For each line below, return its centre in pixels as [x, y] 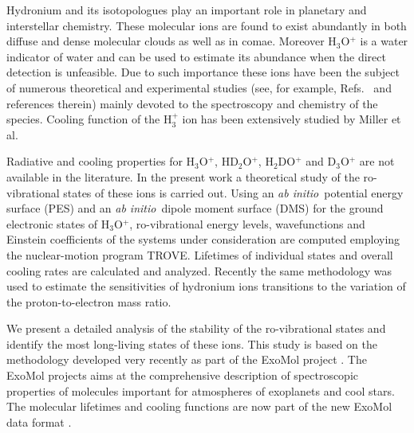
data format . [39, 421]
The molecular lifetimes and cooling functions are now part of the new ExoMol [199, 406]
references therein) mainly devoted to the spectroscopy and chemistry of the [192, 103]
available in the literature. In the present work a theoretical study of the [183, 176]
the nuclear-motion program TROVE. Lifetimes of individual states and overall [200, 254]
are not [377, 161]
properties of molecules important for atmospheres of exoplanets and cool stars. [201, 390]
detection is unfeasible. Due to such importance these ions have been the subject [203, 72]
